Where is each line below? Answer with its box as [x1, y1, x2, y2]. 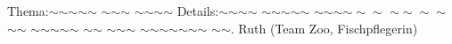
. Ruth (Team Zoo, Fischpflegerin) [230, 18, 418, 37]
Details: [177, 2, 219, 19]
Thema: [7, 2, 49, 19]
